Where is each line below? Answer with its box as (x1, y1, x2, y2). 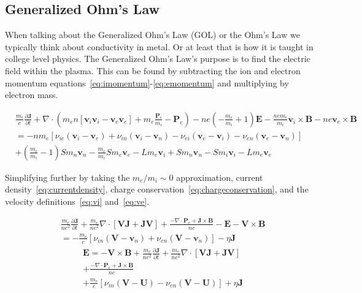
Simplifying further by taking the (5, 170, 130, 183)
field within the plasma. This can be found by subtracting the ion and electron (5, 64, 301, 77)
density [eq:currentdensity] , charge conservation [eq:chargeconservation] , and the (5, 183, 309, 196)
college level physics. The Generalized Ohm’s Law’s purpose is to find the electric (5, 52, 310, 65)
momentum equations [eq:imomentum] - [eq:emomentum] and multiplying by (5, 76, 289, 89)
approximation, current (176, 170, 263, 183)
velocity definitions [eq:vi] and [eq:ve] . (5, 195, 150, 208)
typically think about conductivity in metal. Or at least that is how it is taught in (5, 40, 314, 53)
